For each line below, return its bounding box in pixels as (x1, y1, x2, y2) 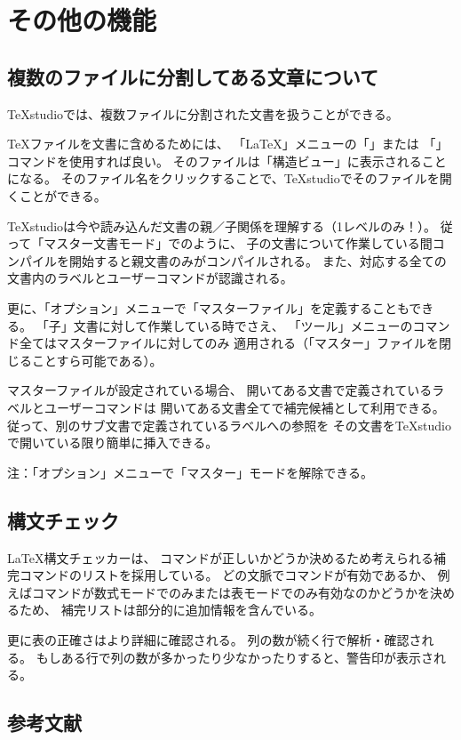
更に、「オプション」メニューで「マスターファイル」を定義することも (7, 298, 409, 317)
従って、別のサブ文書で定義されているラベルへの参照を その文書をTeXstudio (7, 415, 451, 434)
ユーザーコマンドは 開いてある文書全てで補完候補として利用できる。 (44, 398, 445, 416)
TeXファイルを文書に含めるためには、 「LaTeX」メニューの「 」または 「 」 (7, 134, 449, 153)
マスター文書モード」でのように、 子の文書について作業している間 (44, 234, 433, 253)
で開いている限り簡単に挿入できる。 (7, 433, 219, 452)
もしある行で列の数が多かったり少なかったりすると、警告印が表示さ (36, 647, 434, 666)
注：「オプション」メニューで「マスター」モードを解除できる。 (7, 462, 373, 481)
